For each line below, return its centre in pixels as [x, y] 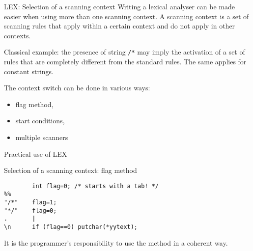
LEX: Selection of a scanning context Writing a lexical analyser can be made [120, 6]
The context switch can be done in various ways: [77, 88]
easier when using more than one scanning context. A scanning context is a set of [126, 16]
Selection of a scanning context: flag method [70, 170]
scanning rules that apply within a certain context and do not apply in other [120, 26]
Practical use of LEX [36, 153]
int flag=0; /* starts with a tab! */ [95, 186]
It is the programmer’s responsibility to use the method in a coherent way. [116, 242]
